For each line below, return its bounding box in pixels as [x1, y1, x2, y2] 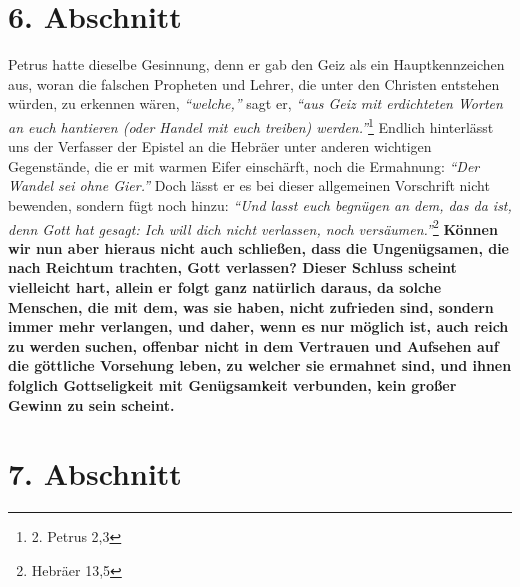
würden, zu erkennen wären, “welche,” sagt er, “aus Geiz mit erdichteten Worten [8, 93, 503, 114]
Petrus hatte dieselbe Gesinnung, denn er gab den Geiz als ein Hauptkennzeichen [8, 54, 505, 75]
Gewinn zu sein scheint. [8, 394, 175, 415]
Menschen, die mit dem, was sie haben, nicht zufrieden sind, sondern [8, 296, 494, 317]
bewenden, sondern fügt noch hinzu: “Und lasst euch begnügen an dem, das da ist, [8, 194, 512, 215]
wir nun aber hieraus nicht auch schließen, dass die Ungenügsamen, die [8, 237, 510, 258]
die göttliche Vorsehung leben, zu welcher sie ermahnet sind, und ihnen [8, 355, 512, 376]
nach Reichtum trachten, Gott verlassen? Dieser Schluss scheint [8, 257, 457, 278]
